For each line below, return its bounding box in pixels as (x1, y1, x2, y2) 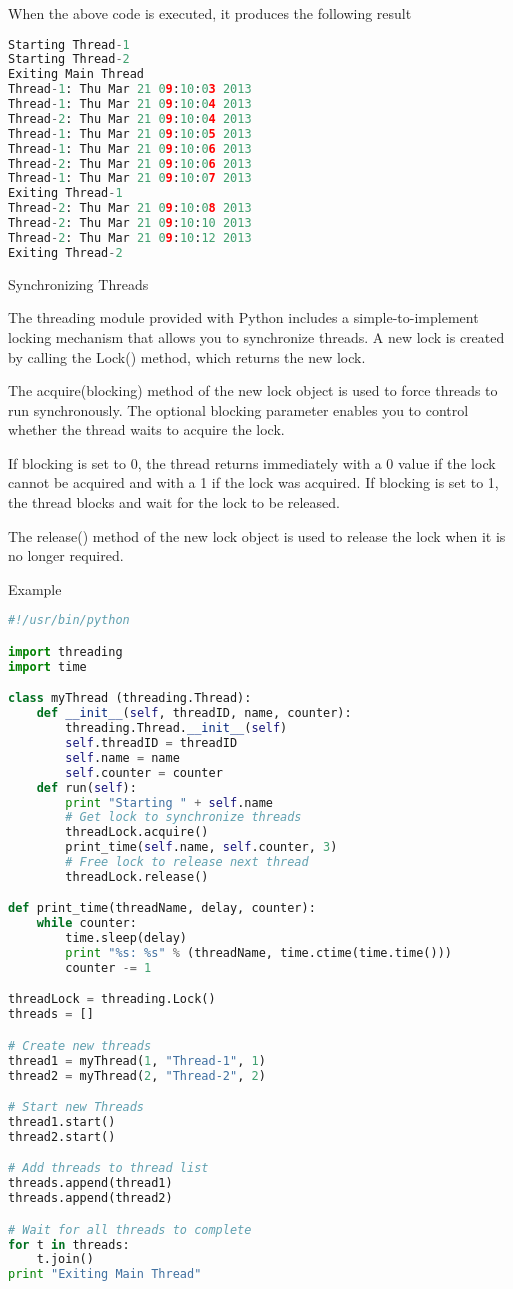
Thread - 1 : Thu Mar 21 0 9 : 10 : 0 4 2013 (8, 97, 252, 112)
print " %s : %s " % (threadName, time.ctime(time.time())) (65, 946, 452, 961)
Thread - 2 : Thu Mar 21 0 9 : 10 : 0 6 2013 (8, 156, 252, 171)
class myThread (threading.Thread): (8, 691, 252, 706)
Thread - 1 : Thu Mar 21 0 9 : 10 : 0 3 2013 (8, 82, 252, 97)
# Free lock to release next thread (65, 855, 309, 869)
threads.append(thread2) (8, 1191, 173, 1206)
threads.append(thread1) (8, 1176, 173, 1191)
